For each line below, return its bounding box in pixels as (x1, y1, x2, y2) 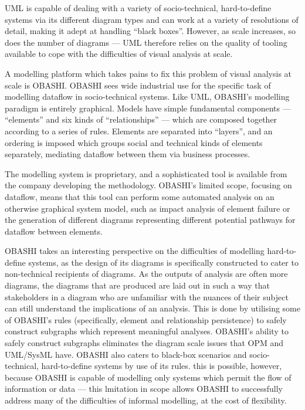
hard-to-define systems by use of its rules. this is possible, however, (41, 360, 282, 372)
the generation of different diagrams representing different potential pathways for (5, 214, 296, 226)
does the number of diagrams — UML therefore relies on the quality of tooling (5, 36, 287, 48)
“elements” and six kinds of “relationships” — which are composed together (5, 113, 277, 126)
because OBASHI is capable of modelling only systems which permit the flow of (5, 371, 292, 383)
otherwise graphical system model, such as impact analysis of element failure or (5, 202, 290, 214)
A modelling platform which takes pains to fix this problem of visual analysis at (5, 67, 292, 79)
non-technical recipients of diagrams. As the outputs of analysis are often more (5, 267, 288, 280)
